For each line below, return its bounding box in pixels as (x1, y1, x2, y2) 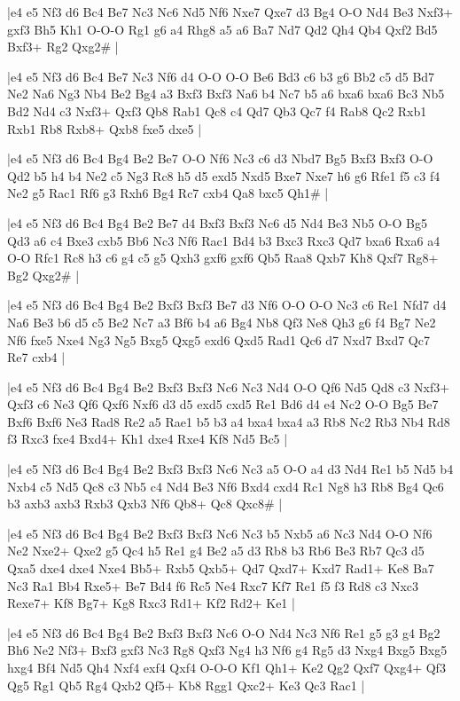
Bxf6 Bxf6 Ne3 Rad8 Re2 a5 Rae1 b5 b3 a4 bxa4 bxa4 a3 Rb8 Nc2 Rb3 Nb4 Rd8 (7, 412, 450, 430)
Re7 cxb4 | (7, 348, 66, 366)
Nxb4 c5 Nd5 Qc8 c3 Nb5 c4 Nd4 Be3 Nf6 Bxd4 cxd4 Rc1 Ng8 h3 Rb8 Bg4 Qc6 (7, 477, 444, 495)
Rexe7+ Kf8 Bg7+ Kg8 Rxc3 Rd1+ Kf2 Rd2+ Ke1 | (7, 594, 295, 612)
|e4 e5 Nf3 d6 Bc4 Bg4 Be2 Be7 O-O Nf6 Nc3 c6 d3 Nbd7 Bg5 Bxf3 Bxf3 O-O (7, 149, 433, 168)
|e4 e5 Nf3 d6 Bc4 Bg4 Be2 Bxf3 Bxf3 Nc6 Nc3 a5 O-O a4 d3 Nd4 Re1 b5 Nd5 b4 (7, 460, 454, 478)
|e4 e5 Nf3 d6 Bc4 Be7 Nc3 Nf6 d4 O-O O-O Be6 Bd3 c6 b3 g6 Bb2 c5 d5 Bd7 (7, 67, 435, 85)
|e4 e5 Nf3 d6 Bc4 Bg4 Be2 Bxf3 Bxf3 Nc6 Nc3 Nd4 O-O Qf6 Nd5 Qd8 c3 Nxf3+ (7, 377, 450, 396)
